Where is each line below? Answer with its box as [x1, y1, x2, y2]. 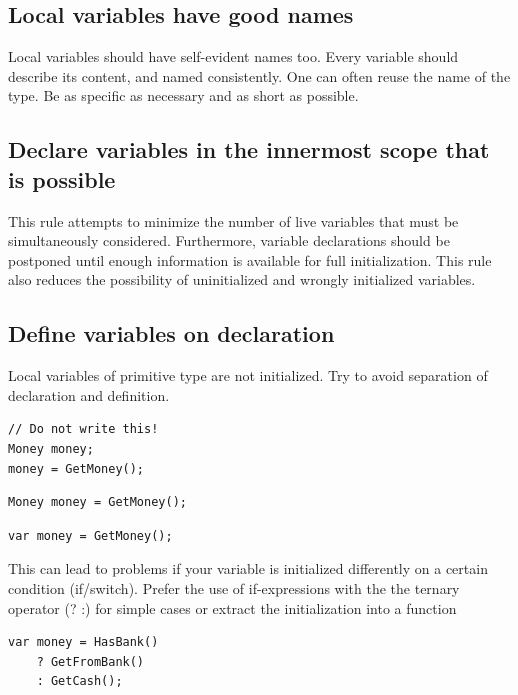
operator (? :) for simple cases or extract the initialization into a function [8, 597, 457, 618]
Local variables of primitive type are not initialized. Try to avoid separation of [8, 365, 488, 386]
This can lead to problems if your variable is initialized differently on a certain [8, 558, 488, 579]
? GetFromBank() [36, 654, 145, 669]
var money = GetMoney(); [8, 528, 173, 543]
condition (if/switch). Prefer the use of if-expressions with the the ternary [8, 577, 460, 598]
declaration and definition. [8, 384, 170, 405]
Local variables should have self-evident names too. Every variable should [8, 46, 459, 67]
